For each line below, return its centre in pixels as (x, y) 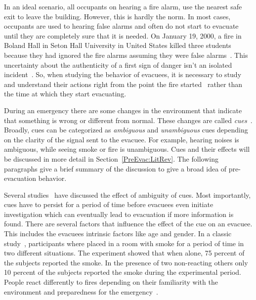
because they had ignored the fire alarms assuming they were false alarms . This (126, 55)
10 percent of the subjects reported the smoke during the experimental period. (123, 272)
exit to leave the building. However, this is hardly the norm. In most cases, (117, 16)
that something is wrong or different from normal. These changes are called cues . (128, 120)
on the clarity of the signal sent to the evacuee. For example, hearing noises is (122, 139)
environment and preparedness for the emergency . (81, 291)
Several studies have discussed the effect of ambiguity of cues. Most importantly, (128, 194)
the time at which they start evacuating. (65, 94)
